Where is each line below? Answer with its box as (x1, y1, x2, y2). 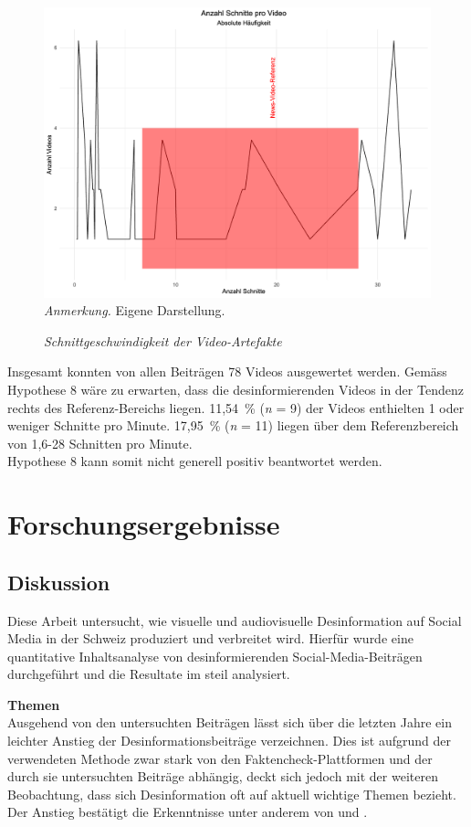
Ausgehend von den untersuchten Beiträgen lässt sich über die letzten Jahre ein (7, 713, 453, 732)
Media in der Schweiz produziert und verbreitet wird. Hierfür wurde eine (7, 629, 413, 648)
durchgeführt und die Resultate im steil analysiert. (7, 664, 290, 684)
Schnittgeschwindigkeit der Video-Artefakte (44, 331, 282, 350)
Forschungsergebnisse (7, 505, 280, 543)
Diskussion (7, 567, 110, 596)
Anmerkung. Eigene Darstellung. (44, 301, 225, 320)
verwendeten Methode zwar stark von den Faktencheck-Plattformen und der (7, 748, 433, 768)
